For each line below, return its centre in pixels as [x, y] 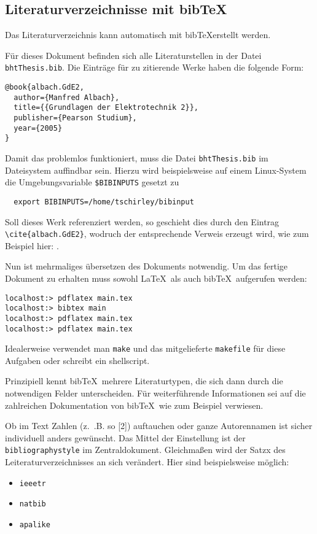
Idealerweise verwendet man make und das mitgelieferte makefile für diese [145, 348]
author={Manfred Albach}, [67, 97]
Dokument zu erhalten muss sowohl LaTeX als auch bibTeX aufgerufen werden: [156, 278]
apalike [35, 524]
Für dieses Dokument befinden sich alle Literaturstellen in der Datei [133, 55]
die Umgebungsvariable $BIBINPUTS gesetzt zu [92, 182]
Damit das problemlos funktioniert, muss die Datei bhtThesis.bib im [137, 157]
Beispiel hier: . [32, 245]
